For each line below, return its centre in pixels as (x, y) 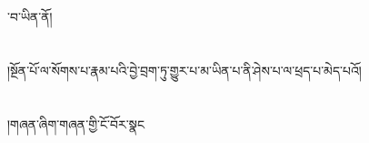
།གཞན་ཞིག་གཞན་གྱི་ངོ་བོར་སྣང (76, 123)
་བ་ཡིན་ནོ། (30, 16)
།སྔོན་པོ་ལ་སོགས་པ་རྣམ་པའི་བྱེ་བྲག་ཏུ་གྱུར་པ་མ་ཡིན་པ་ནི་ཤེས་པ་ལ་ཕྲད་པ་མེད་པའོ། (184, 70)
